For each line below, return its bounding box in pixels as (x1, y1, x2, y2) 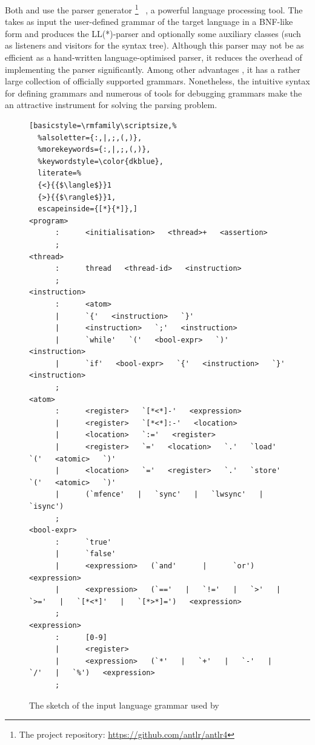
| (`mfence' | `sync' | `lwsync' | (55, 490, 264, 499)
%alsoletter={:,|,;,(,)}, (38, 133, 142, 142)
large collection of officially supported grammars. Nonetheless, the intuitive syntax (5, 75, 310, 87)
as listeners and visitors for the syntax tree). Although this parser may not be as (5, 39, 304, 52)
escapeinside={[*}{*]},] (38, 205, 138, 214)
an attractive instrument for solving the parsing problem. (5, 98, 217, 111)
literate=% (38, 169, 81, 178)
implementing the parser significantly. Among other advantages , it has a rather (5, 63, 300, 75)
